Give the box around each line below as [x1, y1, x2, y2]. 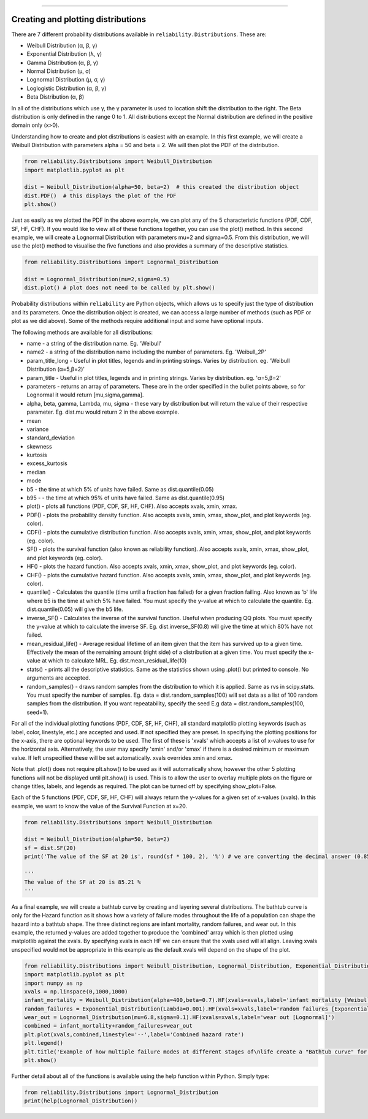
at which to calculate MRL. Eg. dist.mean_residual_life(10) [42, 657, 187, 664]
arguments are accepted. [26, 674, 91, 681]
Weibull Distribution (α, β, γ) [26, 42, 98, 49]
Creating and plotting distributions [11, 14, 147, 25]
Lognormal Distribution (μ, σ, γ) [26, 76, 105, 83]
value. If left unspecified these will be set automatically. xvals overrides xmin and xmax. [11, 754, 233, 761]
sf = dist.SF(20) [24, 844, 77, 851]
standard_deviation [26, 434, 75, 441]
